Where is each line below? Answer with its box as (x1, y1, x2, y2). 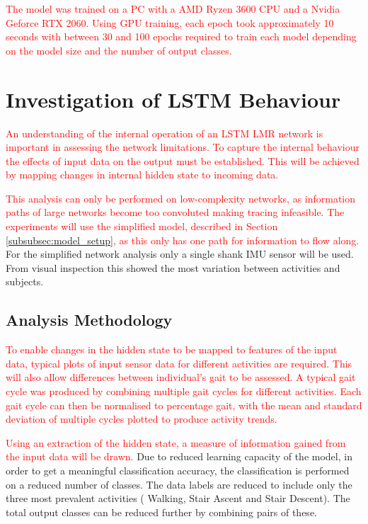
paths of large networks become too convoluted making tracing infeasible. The (6, 205, 345, 220)
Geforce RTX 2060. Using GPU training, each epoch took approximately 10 (6, 15, 334, 30)
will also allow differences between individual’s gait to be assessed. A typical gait (6, 370, 356, 385)
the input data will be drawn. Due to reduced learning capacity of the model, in (6, 449, 352, 464)
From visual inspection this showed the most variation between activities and (6, 260, 340, 275)
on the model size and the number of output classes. (6, 42, 232, 57)
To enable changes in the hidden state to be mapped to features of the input (6, 342, 338, 357)
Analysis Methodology (6, 309, 173, 331)
